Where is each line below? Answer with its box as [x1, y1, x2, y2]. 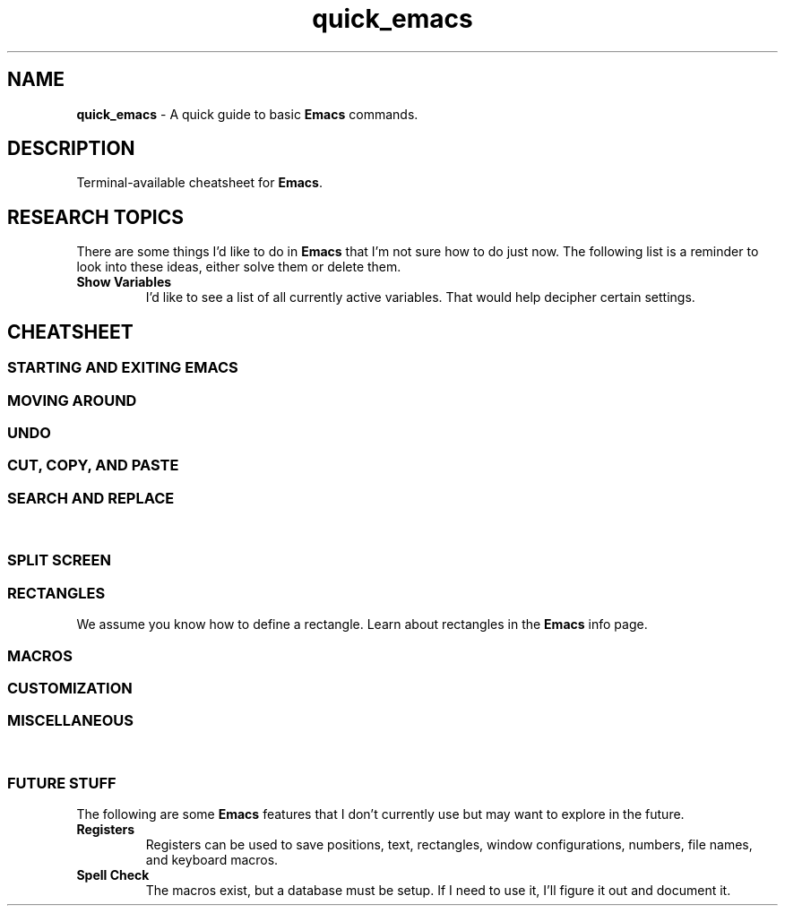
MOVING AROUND [7, 391, 137, 409]
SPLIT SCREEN [7, 551, 111, 570]
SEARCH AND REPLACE [7, 488, 175, 507]
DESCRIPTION [7, 137, 135, 160]
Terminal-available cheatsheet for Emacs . [76, 175, 323, 191]
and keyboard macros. [145, 852, 279, 868]
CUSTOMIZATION [7, 678, 133, 697]
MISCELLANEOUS [7, 711, 134, 730]
